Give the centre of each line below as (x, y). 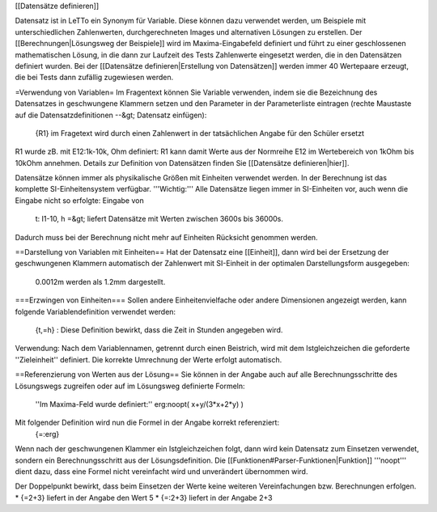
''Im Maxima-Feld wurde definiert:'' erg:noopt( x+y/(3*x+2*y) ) (140, 404)
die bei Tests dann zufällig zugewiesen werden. (94, 78)
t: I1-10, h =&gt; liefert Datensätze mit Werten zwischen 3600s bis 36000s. (159, 219)
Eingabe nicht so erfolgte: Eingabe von (80, 200)
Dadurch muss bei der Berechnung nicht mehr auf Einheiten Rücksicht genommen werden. (167, 237)
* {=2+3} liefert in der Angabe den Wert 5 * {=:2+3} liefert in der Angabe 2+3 (144, 497)
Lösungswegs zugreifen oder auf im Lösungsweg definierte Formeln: (130, 386)
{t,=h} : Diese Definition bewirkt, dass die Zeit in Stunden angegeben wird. (159, 330)
